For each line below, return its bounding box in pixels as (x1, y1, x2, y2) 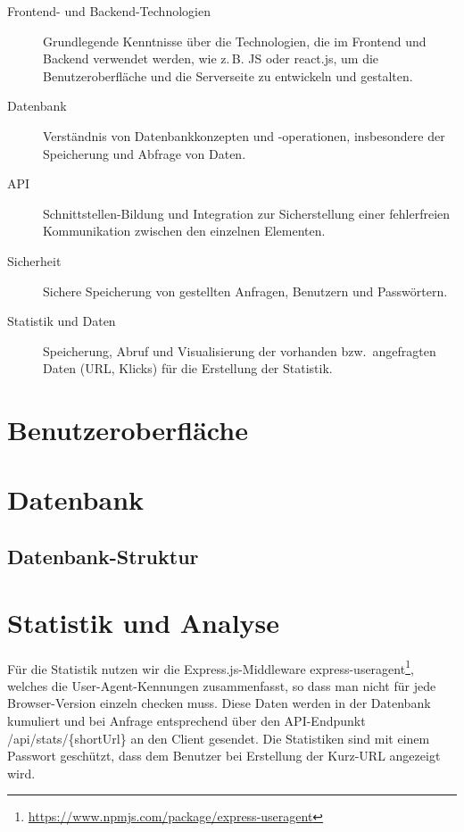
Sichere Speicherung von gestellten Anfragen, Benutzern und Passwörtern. (43, 281, 448, 300)
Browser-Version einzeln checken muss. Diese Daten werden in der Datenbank (7, 694, 431, 712)
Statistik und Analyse (7, 603, 280, 640)
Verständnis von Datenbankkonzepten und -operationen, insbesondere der (43, 126, 445, 145)
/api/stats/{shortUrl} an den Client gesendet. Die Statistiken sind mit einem (7, 728, 430, 747)
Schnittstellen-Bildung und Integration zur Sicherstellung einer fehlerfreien (43, 204, 451, 222)
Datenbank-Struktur (7, 543, 199, 570)
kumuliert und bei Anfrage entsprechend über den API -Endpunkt (7, 711, 366, 729)
